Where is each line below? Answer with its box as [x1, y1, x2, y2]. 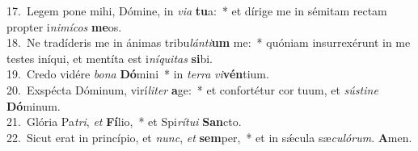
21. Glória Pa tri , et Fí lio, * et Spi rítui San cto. [6, 113, 242, 130]
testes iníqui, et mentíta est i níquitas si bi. [6, 49, 213, 66]
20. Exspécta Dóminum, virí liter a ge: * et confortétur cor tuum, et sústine [6, 81, 378, 98]
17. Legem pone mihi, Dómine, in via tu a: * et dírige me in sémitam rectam [6, 2, 387, 19]
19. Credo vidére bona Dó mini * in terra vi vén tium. [6, 65, 269, 82]
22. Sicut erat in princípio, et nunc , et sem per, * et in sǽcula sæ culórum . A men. [6, 128, 412, 145]
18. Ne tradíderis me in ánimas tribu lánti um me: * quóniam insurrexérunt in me [6, 34, 411, 51]
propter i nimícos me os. [6, 18, 122, 35]
